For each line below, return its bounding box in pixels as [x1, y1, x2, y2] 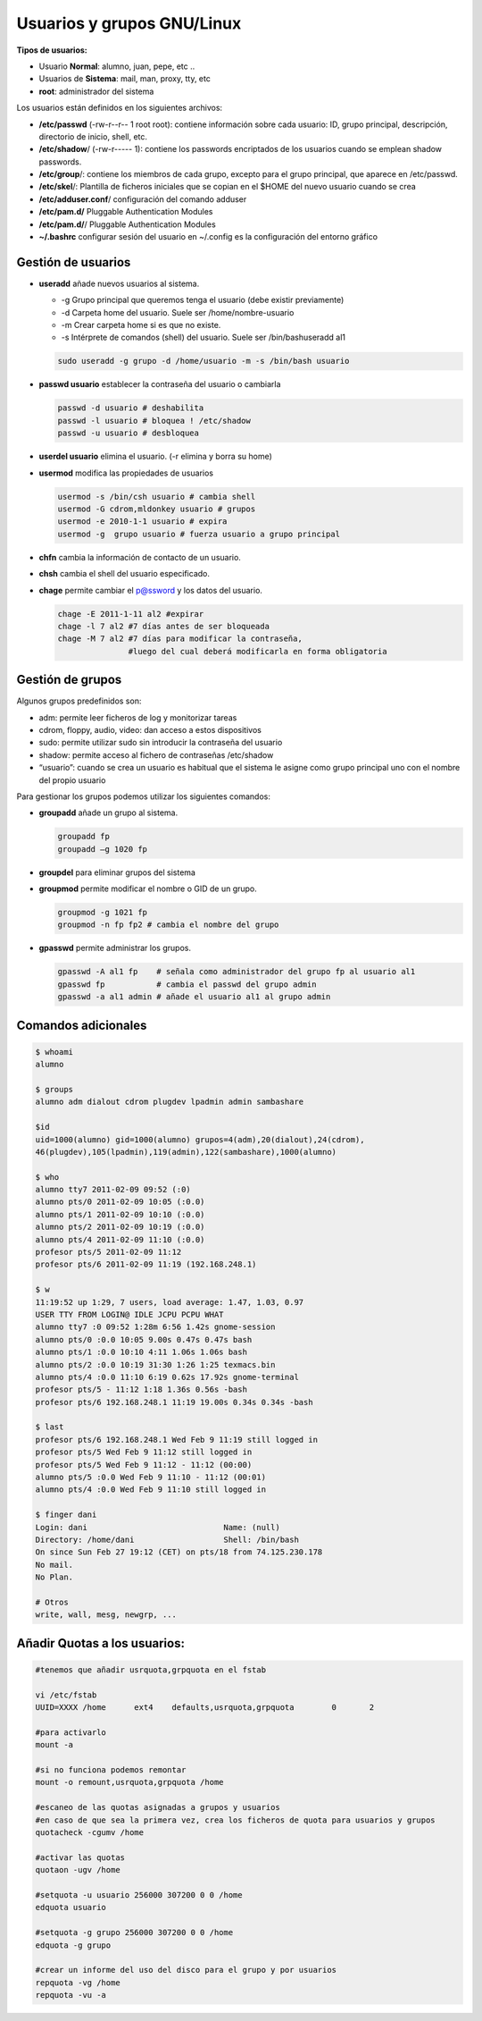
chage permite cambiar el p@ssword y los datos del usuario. [38, 585, 263, 595]
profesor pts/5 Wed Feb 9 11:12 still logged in [35, 1447, 253, 1457]
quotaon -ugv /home [35, 1865, 120, 1875]
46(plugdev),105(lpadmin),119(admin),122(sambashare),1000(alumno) [35, 1147, 337, 1157]
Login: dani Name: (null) [35, 1522, 280, 1532]
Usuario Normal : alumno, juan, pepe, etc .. [38, 61, 195, 72]
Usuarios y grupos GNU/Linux [16, 13, 242, 33]
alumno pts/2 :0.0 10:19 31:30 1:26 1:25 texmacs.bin [35, 1360, 276, 1369]
